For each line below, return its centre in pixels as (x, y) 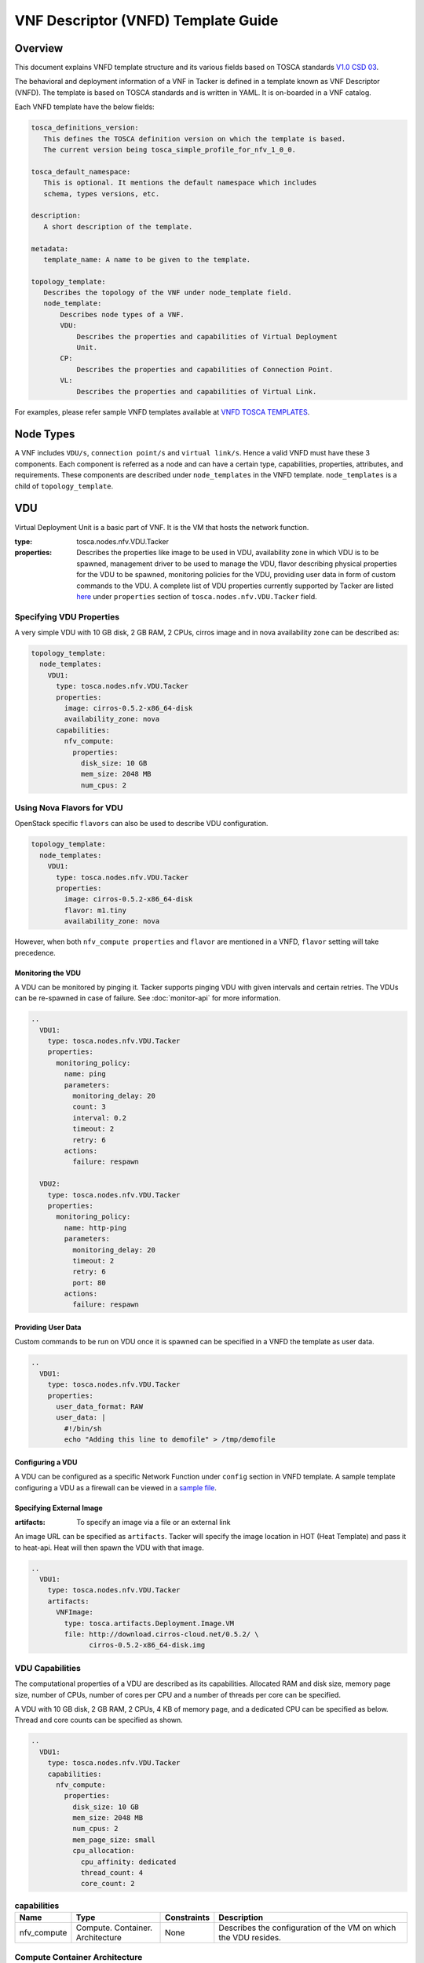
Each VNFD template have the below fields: (84, 107)
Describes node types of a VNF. (122, 314)
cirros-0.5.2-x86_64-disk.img (147, 1645)
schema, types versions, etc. (102, 194)
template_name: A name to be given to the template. (147, 260)
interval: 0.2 (99, 1118)
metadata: (50, 249)
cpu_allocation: (103, 1851)
